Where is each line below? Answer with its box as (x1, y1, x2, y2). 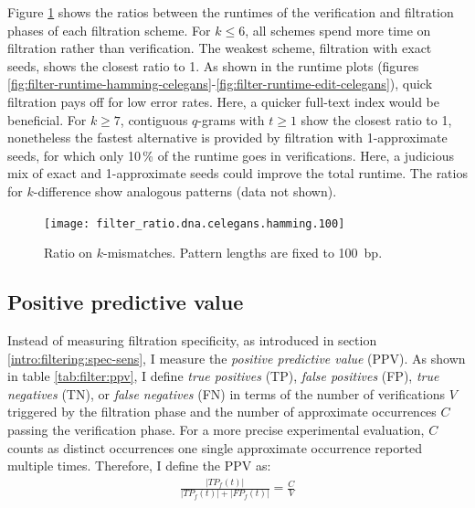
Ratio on (44, 243, 93, 262)
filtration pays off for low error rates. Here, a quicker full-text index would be (7, 91, 439, 111)
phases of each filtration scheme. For (7, 20, 211, 39)
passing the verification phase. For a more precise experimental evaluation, (7, 419, 425, 439)
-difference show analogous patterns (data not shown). (33, 181, 337, 200)
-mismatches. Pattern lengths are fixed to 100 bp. (103, 243, 383, 262)
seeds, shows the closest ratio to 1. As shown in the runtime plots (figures (7, 56, 419, 75)
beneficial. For (7, 110, 87, 129)
